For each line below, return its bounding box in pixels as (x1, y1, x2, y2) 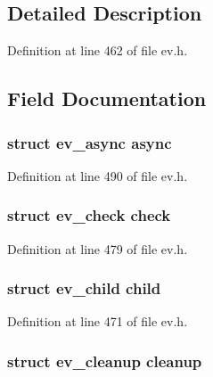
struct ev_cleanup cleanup (7, 349, 202, 372)
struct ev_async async (7, 131, 172, 153)
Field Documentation (7, 85, 207, 112)
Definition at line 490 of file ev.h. (7, 166, 188, 184)
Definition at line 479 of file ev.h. (7, 239, 188, 258)
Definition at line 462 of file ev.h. (7, 41, 188, 60)
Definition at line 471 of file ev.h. (7, 312, 188, 331)
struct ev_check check (7, 204, 171, 226)
